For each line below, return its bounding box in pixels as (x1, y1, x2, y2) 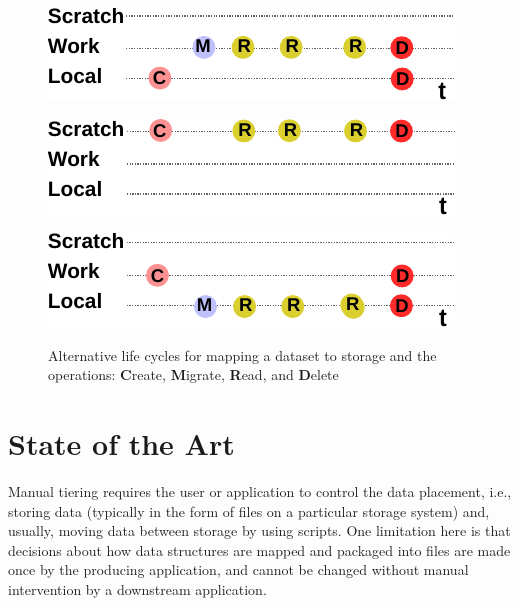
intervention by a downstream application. (8, 579, 267, 600)
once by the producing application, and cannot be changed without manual (8, 559, 469, 580)
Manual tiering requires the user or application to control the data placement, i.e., (8, 481, 512, 502)
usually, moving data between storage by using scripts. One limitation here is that (8, 520, 511, 541)
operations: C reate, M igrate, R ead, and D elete (48, 364, 339, 385)
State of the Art (8, 423, 235, 464)
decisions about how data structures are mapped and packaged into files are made (8, 539, 511, 560)
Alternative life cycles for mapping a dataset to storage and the (48, 344, 437, 365)
